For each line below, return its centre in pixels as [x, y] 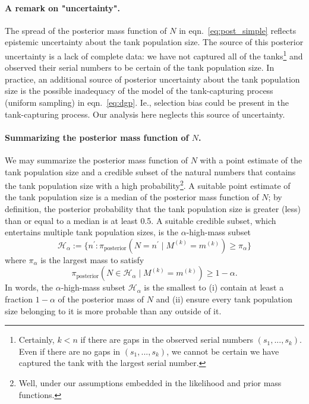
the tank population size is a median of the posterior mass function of [132, 197]
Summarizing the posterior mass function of [97, 137]
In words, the [29, 287]
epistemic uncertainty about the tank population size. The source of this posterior [154, 42]
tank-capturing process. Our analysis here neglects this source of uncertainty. [145, 114]
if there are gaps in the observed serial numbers [167, 340]
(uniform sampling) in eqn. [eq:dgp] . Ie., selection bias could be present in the [147, 102]
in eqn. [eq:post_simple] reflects [238, 30]
